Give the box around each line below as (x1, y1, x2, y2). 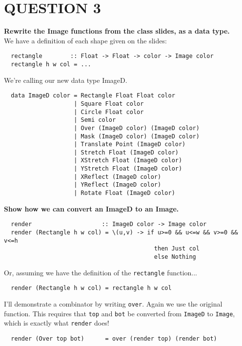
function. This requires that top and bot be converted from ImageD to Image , (4, 308, 235, 318)
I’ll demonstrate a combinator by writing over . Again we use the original (4, 298, 222, 308)
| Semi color (74, 116, 116, 124)
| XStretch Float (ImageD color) (74, 157, 182, 164)
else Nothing (154, 253, 196, 260)
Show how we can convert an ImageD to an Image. (4, 203, 179, 213)
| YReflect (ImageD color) (74, 181, 161, 189)
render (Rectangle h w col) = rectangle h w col (11, 285, 172, 292)
